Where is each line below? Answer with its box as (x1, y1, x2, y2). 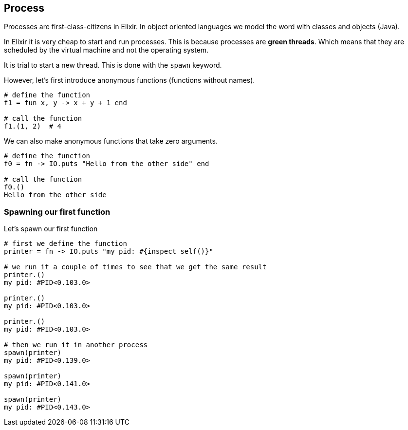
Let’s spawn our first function (4, 224, 98, 233)
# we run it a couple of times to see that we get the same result (4, 263, 267, 271)
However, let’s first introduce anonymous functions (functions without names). (4, 76, 255, 85)
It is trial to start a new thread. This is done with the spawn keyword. (4, 61, 222, 70)
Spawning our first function (4, 206, 111, 217)
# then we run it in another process (4, 341, 148, 349)
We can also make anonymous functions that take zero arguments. (4, 137, 218, 146)
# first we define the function (4, 240, 127, 248)
